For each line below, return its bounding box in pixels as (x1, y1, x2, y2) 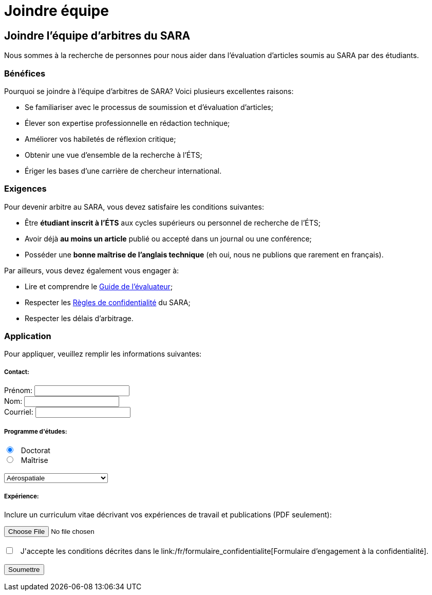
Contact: (4, 368, 29, 376)
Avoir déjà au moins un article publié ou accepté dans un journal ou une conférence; (25, 234, 312, 243)
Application (4, 331, 51, 342)
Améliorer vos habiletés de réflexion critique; (25, 134, 176, 143)
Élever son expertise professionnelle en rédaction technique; (25, 118, 230, 127)
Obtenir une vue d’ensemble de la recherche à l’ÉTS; (25, 150, 202, 159)
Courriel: (4, 407, 33, 417)
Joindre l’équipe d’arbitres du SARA (4, 29, 191, 42)
